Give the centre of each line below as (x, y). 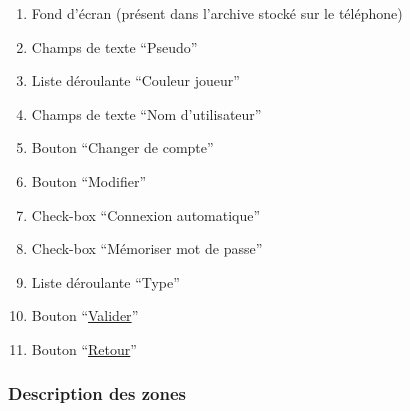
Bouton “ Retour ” (84, 348)
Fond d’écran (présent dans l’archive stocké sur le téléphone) (217, 13)
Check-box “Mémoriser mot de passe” (147, 248)
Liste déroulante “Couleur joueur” (135, 80)
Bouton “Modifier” (88, 180)
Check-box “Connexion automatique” (146, 214)
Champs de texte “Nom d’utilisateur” (146, 113)
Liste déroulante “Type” (105, 281)
